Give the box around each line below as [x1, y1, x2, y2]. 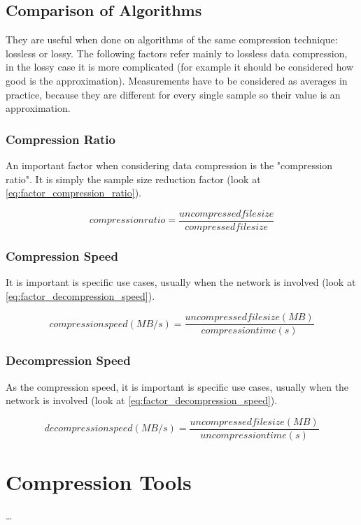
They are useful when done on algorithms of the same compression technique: [6, 32, 338, 47]
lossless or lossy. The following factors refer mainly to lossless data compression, [6, 45, 348, 60]
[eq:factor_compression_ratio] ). [6, 185, 141, 200]
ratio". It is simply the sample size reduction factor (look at [6, 171, 261, 186]
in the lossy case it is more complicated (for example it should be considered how [6, 59, 354, 74]
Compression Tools [6, 467, 192, 496]
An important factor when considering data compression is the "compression [6, 157, 333, 172]
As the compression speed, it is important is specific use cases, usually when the [6, 379, 349, 394]
